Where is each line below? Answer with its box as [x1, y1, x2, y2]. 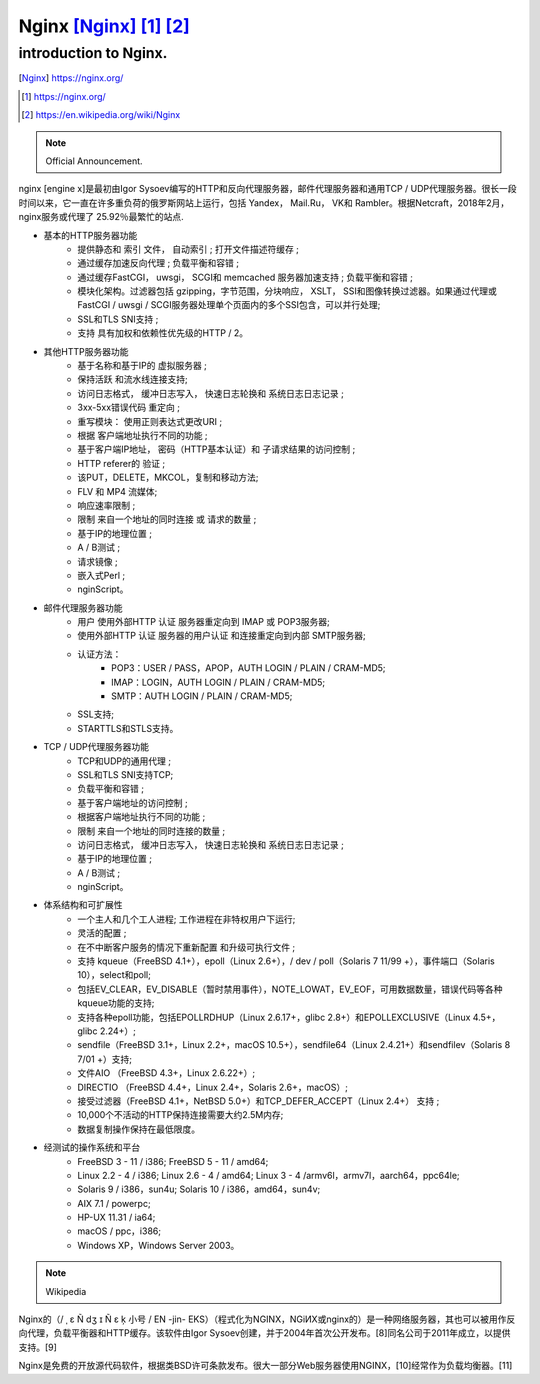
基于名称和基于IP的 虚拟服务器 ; [77, 360, 207, 372]
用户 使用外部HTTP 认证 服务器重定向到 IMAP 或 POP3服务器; [77, 616, 330, 628]
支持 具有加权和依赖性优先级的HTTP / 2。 [77, 327, 249, 339]
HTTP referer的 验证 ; [77, 457, 166, 469]
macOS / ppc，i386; [77, 1225, 162, 1237]
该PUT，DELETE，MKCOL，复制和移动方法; [77, 471, 259, 484]
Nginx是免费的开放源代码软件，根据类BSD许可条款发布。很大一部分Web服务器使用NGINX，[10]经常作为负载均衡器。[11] [18, 1360, 513, 1372]
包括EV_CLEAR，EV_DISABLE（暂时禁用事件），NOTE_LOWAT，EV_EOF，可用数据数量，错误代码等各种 [77, 983, 503, 995]
